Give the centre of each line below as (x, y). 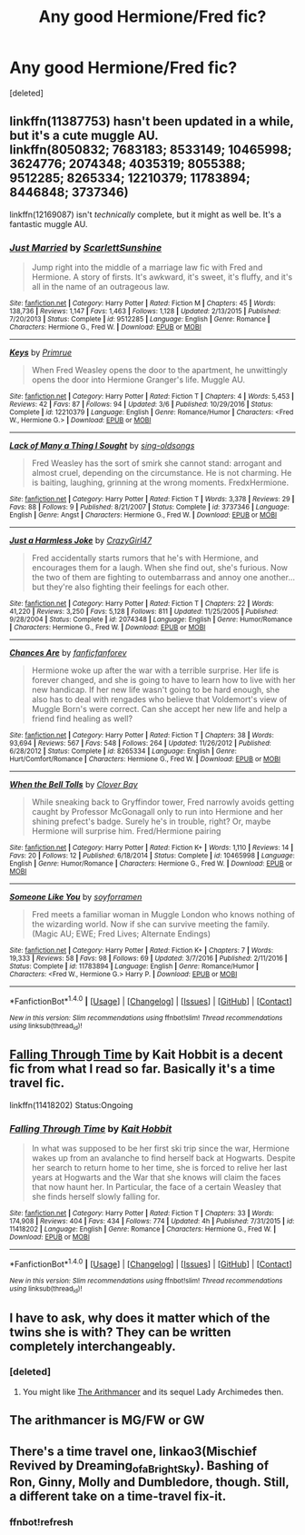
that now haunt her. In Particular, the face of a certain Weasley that (156, 1187)
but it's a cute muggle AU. (84, 136)
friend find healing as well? (82, 718)
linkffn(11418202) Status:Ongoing (71, 1104)
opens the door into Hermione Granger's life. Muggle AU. (138, 380)
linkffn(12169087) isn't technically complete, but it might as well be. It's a (145, 214)
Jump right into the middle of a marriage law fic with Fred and (147, 267)
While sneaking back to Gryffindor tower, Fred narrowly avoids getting (163, 802)
